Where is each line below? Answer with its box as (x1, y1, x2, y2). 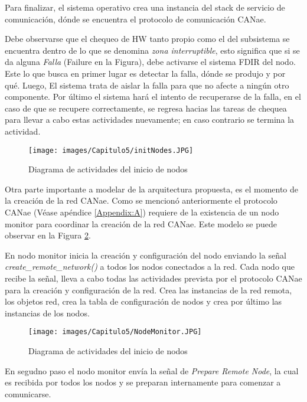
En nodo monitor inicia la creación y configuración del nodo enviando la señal (5, 249, 286, 261)
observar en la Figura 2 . (5, 229, 91, 241)
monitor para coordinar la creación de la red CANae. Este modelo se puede (5, 217, 277, 230)
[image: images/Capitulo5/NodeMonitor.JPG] (28, 328, 202, 336)
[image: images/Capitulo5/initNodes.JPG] (28, 146, 194, 155)
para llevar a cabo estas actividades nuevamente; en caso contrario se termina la (5, 113, 295, 126)
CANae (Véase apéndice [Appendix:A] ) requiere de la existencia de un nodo (5, 205, 279, 218)
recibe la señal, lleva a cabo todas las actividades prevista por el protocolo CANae (5, 272, 302, 284)
